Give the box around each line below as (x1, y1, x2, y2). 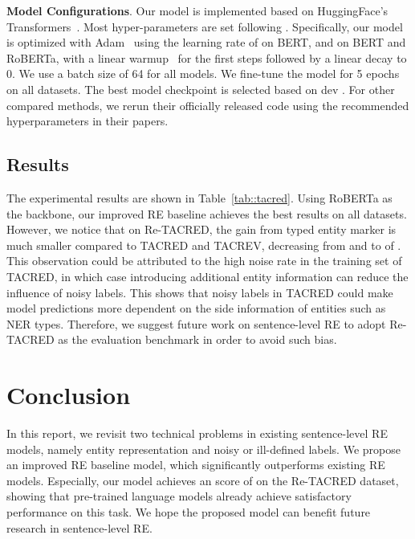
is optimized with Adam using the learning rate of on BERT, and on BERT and (6, 34, 406, 51)
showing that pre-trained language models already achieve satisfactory (6, 488, 352, 504)
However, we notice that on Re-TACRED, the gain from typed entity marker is (6, 221, 397, 238)
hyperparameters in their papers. (6, 112, 169, 129)
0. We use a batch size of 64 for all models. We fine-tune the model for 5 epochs (6, 65, 400, 82)
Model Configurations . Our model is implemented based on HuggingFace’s (6, 2, 389, 18)
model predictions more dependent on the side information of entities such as (6, 300, 386, 316)
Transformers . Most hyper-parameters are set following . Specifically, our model (6, 18, 403, 35)
